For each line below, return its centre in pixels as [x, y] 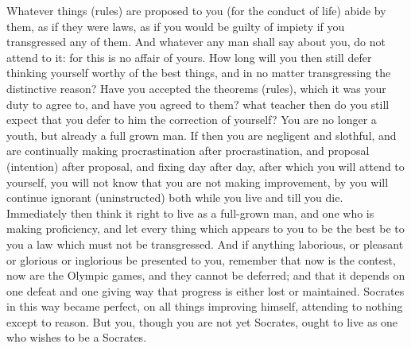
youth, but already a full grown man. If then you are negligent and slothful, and [202, 135]
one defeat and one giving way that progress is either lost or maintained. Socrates [205, 290]
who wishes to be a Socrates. [77, 337]
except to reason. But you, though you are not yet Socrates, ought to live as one [202, 321]
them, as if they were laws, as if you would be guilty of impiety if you [176, 26]
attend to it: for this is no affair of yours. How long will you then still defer [189, 57]
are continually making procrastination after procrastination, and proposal [188, 151]
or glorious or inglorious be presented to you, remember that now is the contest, [201, 259]
